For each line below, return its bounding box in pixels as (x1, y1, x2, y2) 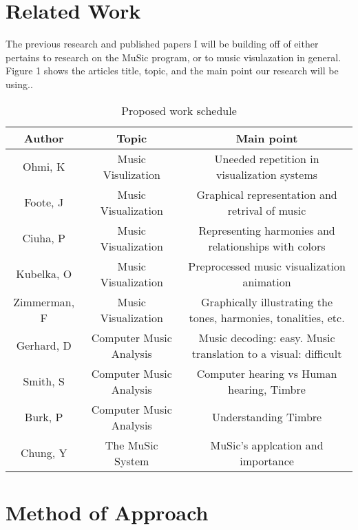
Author (23, 129, 64, 146)
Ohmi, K (22, 158, 65, 174)
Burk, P (24, 409, 63, 425)
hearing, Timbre (228, 381, 306, 397)
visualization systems (216, 166, 318, 182)
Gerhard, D (16, 337, 72, 353)
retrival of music (227, 202, 306, 218)
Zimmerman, (13, 293, 75, 310)
